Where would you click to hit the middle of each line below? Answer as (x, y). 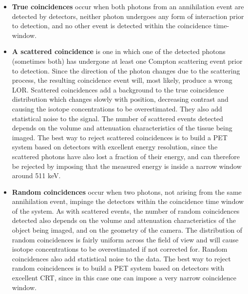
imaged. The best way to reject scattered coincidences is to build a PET (120, 137)
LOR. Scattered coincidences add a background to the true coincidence (118, 89)
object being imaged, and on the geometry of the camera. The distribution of (127, 230)
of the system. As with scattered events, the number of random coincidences (126, 211)
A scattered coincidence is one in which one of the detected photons (119, 51)
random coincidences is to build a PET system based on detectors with (118, 268)
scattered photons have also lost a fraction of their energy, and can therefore (126, 156)
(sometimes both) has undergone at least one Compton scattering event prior (127, 61)
